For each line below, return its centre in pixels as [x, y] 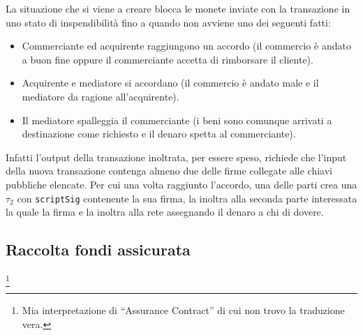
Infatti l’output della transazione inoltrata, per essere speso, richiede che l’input [176, 157]
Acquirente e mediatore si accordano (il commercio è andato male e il [170, 83]
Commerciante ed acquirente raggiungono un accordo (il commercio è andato [186, 46]
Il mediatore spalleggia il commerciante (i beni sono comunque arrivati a [177, 120]
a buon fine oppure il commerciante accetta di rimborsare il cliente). [168, 59]
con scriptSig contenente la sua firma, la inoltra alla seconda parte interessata [187, 198]
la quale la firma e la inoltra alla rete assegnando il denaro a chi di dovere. [165, 212]
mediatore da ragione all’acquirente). [101, 96]
